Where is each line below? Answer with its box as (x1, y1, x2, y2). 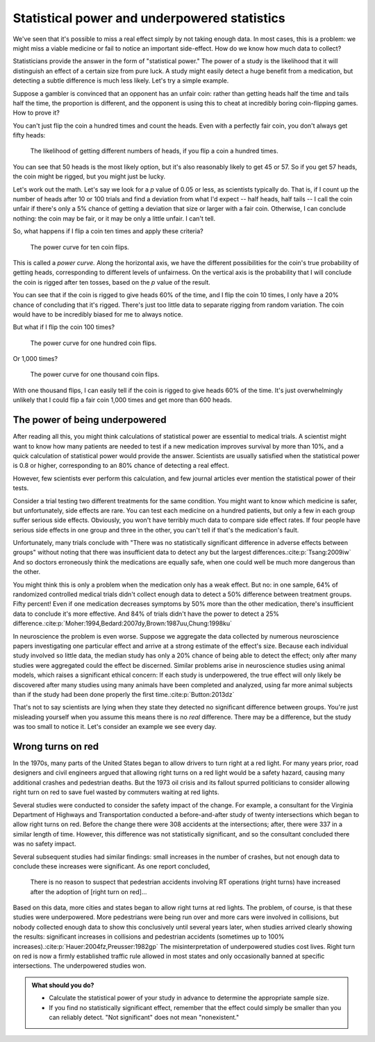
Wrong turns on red (12, 740, 99, 753)
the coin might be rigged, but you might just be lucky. (12, 172, 166, 180)
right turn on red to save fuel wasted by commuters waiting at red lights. (12, 788, 219, 796)
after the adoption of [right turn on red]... (30, 887, 147, 896)
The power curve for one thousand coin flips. (30, 370, 160, 378)
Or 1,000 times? (12, 355, 58, 363)
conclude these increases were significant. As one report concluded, (12, 862, 210, 871)
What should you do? (31, 981, 94, 989)
